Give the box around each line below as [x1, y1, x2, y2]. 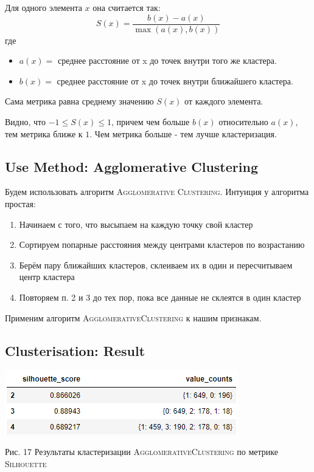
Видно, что [5, 115, 46, 128]
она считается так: [92, 1, 161, 13]
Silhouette [5, 457, 47, 470]
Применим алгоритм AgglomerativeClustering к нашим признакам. [5, 311, 262, 324]
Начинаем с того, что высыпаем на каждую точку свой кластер [19, 217, 253, 230]
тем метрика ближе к [5, 127, 83, 140]
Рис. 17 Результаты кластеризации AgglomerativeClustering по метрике [5, 445, 278, 457]
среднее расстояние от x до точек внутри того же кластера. [58, 54, 277, 67]
